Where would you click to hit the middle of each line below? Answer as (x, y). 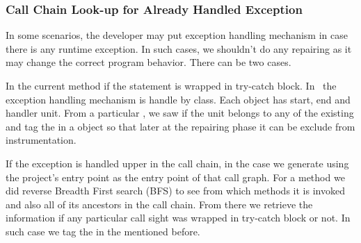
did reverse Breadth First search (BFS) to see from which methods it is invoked (175, 191)
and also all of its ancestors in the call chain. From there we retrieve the (159, 204)
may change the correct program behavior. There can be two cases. (149, 62)
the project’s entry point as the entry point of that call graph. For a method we (175, 177)
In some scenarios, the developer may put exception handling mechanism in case (177, 35)
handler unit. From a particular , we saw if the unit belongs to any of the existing (180, 113)
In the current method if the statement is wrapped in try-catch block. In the (171, 85)
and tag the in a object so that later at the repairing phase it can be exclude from (180, 126)
